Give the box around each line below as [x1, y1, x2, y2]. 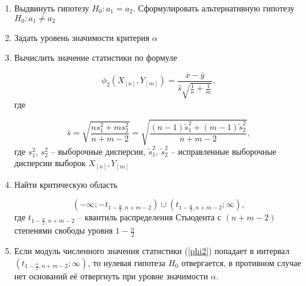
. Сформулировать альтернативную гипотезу [133, 2, 295, 14]
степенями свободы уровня [14, 224, 113, 237]
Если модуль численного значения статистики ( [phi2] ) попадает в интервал [14, 244, 290, 256]
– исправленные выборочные [170, 145, 276, 157]
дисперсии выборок [14, 157, 86, 169]
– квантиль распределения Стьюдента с [77, 211, 222, 223]
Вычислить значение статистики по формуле [14, 51, 177, 64]
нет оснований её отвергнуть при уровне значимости [14, 269, 208, 282]
